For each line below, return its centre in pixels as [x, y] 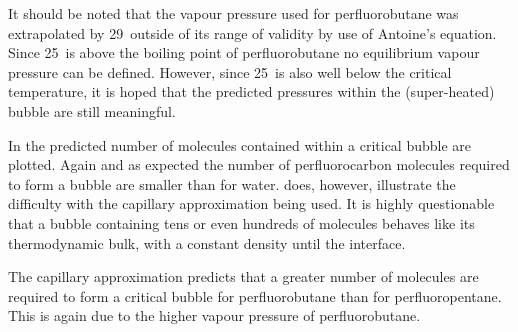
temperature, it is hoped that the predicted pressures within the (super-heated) [251, 91]
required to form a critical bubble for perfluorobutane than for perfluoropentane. [255, 295]
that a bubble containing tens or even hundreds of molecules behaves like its [241, 222]
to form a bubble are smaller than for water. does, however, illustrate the [232, 183]
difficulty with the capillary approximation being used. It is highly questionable [251, 203]
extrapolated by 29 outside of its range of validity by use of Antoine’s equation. [252, 32]
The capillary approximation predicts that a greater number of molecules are [243, 276]
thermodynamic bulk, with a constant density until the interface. [207, 242]
